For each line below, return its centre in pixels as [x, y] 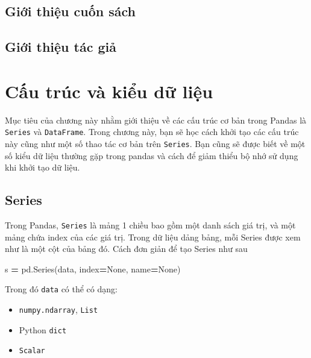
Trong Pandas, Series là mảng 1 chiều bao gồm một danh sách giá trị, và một [150, 225]
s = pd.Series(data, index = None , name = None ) [93, 268]
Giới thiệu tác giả [61, 47]
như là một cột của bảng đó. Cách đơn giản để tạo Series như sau [126, 249]
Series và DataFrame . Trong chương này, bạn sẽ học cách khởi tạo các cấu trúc [152, 132]
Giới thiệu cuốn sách [70, 11]
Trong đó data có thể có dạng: [61, 289]
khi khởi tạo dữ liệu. [42, 167]
